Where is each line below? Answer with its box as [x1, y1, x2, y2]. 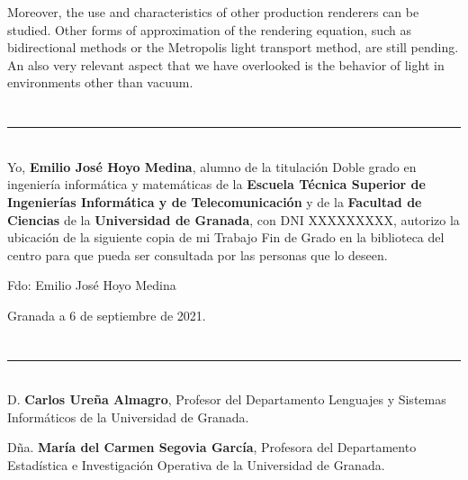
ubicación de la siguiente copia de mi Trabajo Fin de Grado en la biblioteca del [7, 228, 445, 247]
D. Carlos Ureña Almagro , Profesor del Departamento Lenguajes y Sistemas [7, 390, 446, 409]
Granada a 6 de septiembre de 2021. [7, 305, 206, 324]
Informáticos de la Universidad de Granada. [7, 407, 249, 426]
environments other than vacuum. [7, 73, 193, 92]
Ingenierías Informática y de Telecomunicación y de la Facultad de [7, 192, 422, 211]
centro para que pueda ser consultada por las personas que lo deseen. [7, 245, 388, 264]
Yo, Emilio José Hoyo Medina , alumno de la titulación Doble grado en [7, 157, 417, 176]
